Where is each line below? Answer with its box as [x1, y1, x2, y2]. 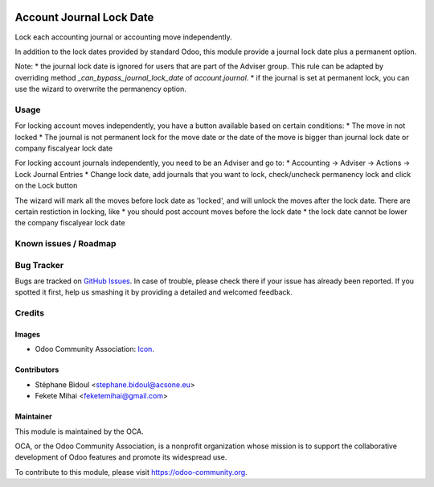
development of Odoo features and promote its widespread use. [14, 452, 227, 462]
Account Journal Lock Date [14, 10, 154, 24]
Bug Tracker [14, 259, 64, 270]
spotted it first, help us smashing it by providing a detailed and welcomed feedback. [14, 287, 293, 297]
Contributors [14, 365, 59, 374]
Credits [14, 307, 44, 319]
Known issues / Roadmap [14, 238, 117, 250]
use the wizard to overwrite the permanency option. [14, 85, 186, 94]
